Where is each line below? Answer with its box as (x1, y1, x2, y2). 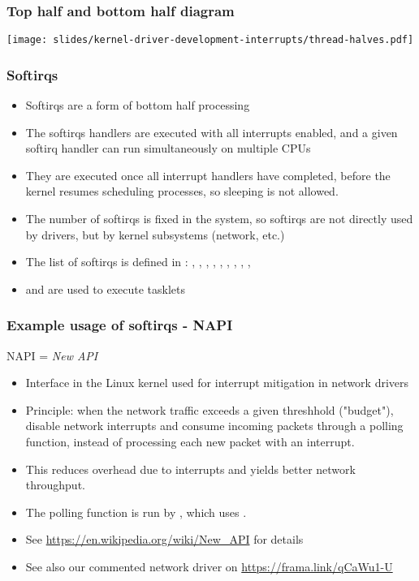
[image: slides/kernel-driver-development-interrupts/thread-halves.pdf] (6, 34, 414, 46)
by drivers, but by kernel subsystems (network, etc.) (25, 226, 285, 243)
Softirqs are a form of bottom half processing (25, 97, 250, 114)
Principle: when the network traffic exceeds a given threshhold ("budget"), (25, 401, 394, 418)
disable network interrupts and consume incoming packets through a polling (25, 417, 404, 434)
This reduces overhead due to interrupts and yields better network (25, 460, 356, 477)
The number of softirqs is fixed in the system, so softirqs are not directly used (25, 210, 413, 227)
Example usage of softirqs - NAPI (6, 315, 233, 335)
